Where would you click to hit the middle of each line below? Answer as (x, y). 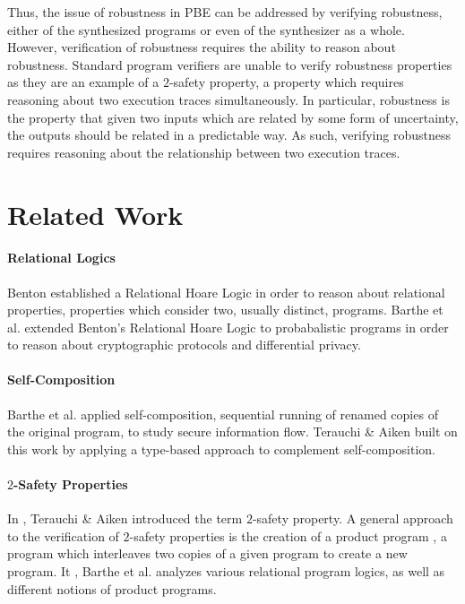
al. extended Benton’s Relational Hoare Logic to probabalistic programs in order (228, 327)
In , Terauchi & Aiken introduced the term (125, 518)
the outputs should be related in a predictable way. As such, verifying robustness (229, 135)
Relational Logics (61, 258)
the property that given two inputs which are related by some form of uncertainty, (233, 117)
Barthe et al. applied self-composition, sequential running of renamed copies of (223, 414)
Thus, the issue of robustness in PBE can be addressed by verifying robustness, (225, 12)
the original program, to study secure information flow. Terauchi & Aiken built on (232, 431)
